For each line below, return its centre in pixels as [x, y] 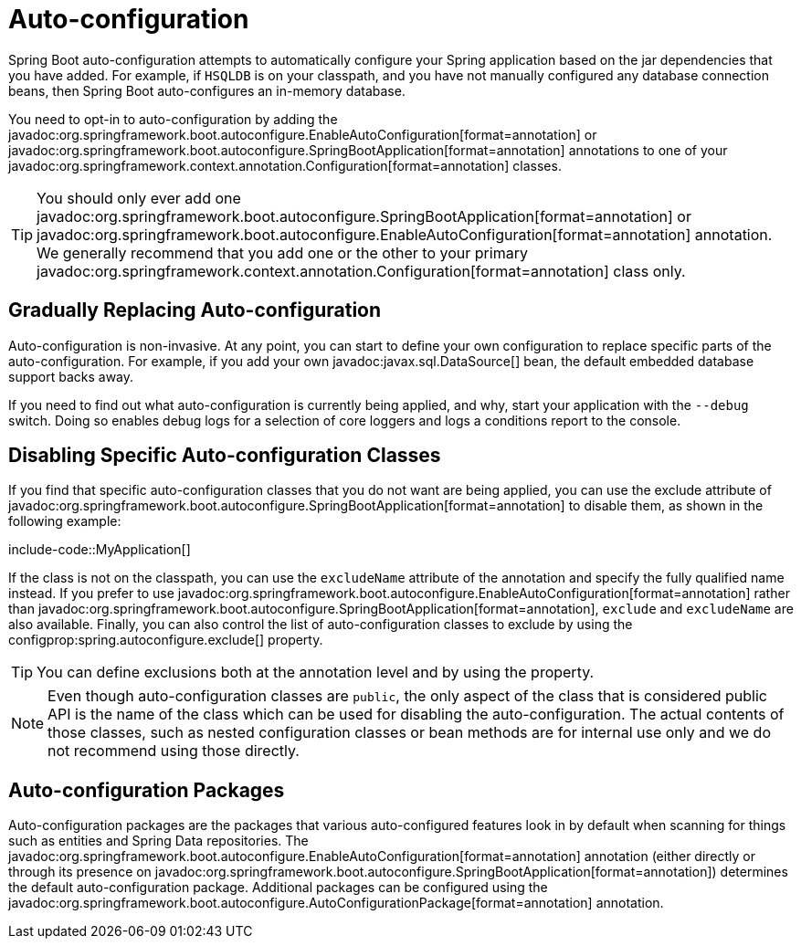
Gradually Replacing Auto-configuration [195, 310]
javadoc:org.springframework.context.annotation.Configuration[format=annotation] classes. [285, 165]
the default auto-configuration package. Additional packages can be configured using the [278, 888]
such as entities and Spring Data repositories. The [158, 841]
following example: [65, 521]
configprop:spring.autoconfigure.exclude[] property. [166, 640]
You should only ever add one [139, 198]
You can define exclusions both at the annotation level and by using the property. [316, 673]
